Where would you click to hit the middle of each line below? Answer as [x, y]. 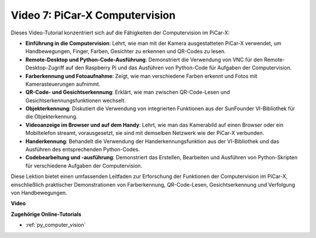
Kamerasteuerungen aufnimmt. [63, 84]
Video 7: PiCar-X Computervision [93, 15]
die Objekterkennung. [51, 117]
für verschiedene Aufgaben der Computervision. [84, 166]
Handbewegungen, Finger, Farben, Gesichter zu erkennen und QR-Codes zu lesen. [126, 51]
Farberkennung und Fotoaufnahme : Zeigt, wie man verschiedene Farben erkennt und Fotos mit [141, 76]
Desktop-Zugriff [45, 68]
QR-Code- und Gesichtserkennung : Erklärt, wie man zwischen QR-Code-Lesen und [128, 92]
